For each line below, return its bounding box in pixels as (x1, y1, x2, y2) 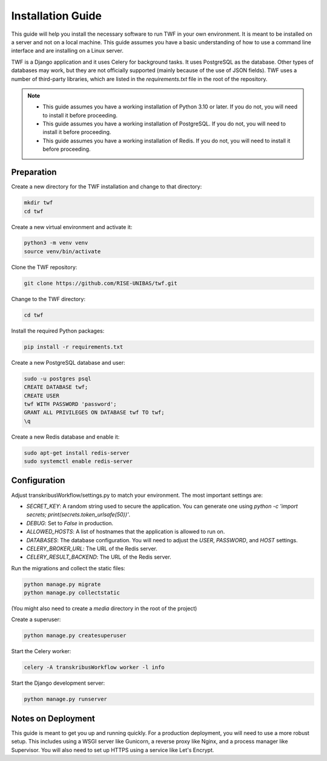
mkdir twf (24, 199, 53, 206)
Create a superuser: (11, 616, 61, 623)
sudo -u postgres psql (24, 375, 91, 382)
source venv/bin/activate (24, 248, 101, 254)
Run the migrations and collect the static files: (11, 564, 125, 572)
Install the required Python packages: (11, 327, 105, 334)
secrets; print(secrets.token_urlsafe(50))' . (26, 511, 130, 518)
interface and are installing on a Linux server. (11, 47, 124, 55)
